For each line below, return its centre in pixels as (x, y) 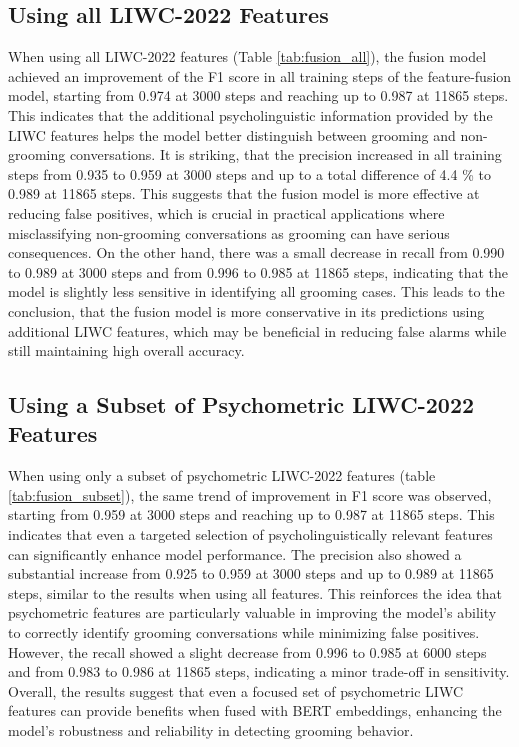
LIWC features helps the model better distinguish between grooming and (232, 134)
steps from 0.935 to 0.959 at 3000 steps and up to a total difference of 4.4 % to (249, 173)
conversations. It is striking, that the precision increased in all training (285, 154)
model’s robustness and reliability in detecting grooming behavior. (211, 730)
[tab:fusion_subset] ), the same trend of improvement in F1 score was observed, (250, 494)
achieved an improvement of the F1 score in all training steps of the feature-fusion (260, 75)
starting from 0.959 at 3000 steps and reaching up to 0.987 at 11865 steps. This (251, 514)
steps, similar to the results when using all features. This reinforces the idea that (255, 592)
